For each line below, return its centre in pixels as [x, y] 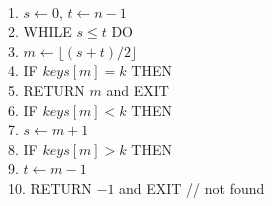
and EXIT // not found [192, 187]
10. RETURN [50, 187]
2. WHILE [40, 31]
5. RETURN [46, 89]
